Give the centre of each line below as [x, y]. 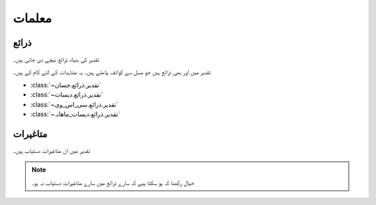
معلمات [32, 18]
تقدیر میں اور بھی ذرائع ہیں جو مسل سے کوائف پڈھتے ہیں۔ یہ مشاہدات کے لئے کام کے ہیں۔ [112, 72]
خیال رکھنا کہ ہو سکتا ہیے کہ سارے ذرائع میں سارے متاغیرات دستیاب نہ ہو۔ [113, 182]
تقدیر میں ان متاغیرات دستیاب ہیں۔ [52, 150]
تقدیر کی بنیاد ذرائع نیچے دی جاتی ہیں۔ [56, 60]
